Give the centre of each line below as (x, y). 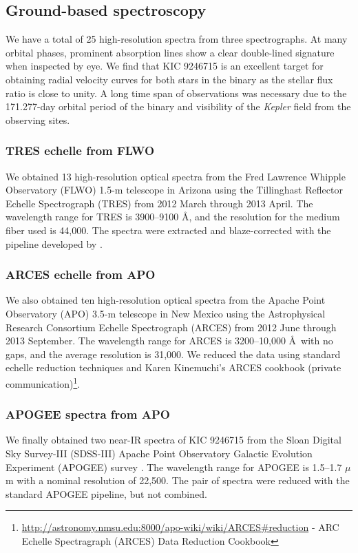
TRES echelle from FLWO (80, 150)
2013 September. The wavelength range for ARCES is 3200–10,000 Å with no (169, 341)
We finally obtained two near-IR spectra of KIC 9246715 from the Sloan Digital (173, 440)
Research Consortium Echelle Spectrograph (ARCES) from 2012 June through (171, 327)
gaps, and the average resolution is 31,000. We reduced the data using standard (173, 354)
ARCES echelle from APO (81, 274)
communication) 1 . (43, 382)
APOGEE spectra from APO (88, 414)
